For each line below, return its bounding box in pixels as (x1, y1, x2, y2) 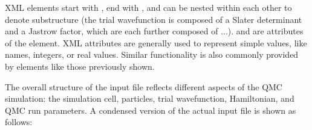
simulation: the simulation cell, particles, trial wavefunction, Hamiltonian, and (5, 92, 294, 105)
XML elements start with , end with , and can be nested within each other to (5, 1, 292, 13)
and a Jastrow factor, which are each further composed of (5, 25, 218, 37)
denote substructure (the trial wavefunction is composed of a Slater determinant (5, 13, 302, 25)
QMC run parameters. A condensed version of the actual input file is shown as (5, 104, 296, 116)
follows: (5, 116, 33, 128)
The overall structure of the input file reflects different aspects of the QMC (5, 80, 282, 93)
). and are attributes (227, 25, 304, 37)
